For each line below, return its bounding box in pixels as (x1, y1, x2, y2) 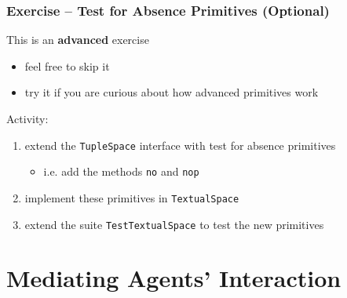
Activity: (6, 111, 49, 126)
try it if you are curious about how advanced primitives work (24, 84, 319, 100)
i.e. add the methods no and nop (43, 163, 199, 180)
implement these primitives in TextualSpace (24, 189, 239, 205)
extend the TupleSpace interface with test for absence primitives (24, 136, 336, 153)
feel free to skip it (24, 57, 110, 74)
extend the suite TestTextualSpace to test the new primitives (24, 216, 324, 232)
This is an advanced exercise (6, 31, 149, 48)
